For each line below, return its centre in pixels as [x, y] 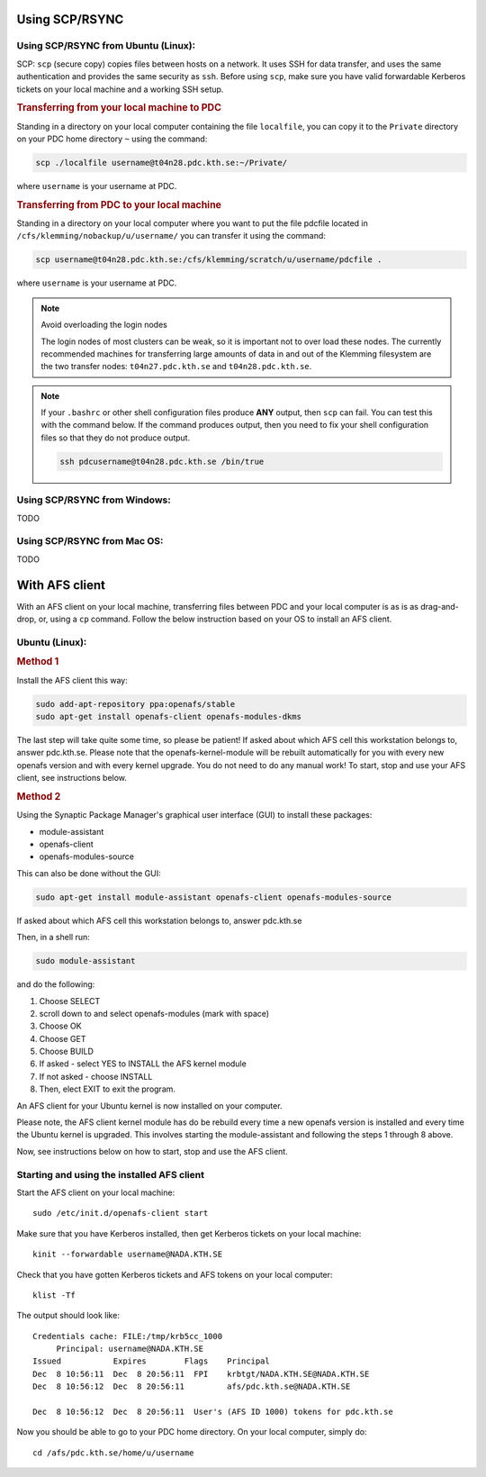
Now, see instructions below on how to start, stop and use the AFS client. [152, 1151]
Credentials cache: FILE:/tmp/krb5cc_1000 [128, 1336]
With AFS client [61, 585]
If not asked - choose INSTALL [96, 1076]
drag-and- [439, 606]
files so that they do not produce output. [116, 438]
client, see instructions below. [72, 778]
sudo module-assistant [85, 961]
